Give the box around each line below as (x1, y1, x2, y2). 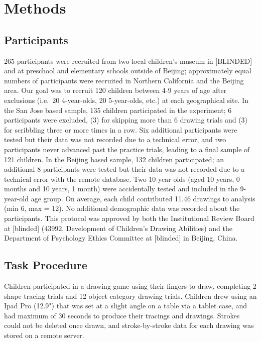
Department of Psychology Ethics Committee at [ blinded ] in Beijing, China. (4, 233, 238, 243)
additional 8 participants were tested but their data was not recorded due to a (4, 164, 245, 174)
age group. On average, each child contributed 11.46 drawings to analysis (31, 193, 255, 203)
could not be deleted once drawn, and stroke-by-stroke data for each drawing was (4, 320, 254, 330)
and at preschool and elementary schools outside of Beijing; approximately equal (4, 65, 251, 76)
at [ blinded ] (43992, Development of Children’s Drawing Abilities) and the (4, 222, 232, 233)
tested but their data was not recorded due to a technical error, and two (4, 134, 226, 145)
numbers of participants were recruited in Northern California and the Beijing (4, 75, 244, 85)
